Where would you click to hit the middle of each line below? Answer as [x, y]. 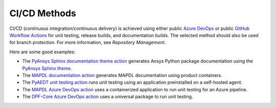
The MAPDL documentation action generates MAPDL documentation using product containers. [122, 75]
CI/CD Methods [43, 13]
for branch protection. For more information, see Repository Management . [88, 43]
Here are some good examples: [42, 52]
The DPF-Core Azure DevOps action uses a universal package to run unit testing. [108, 97]
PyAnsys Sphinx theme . [47, 68]
